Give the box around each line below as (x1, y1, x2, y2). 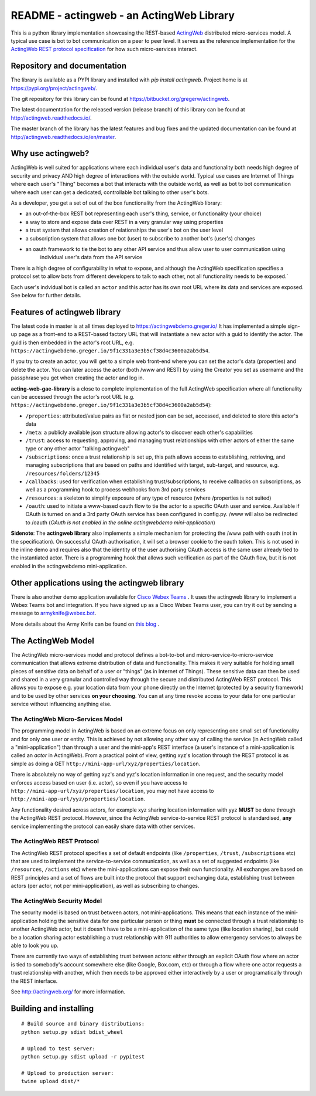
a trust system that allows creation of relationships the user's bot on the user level (25, 226, 224, 234)
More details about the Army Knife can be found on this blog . (11, 620, 160, 627)
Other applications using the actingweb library (11, 578, 184, 588)
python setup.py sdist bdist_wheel (21, 1029, 123, 1035)
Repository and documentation (11, 61, 127, 71)
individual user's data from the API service (40, 254, 143, 261)
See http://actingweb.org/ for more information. (11, 988, 126, 995)
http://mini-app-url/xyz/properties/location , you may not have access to (11, 788, 214, 794)
